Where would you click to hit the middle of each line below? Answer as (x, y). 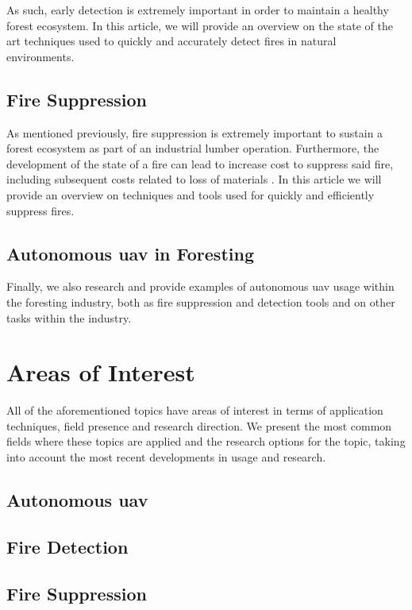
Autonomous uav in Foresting (130, 253)
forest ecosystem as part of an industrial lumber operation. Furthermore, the (193, 148)
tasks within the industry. (69, 317)
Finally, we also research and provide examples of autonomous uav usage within (200, 286)
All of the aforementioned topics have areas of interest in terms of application (195, 410)
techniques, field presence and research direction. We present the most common (199, 425)
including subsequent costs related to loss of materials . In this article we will (194, 179)
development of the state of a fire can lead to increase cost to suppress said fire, (200, 163)
